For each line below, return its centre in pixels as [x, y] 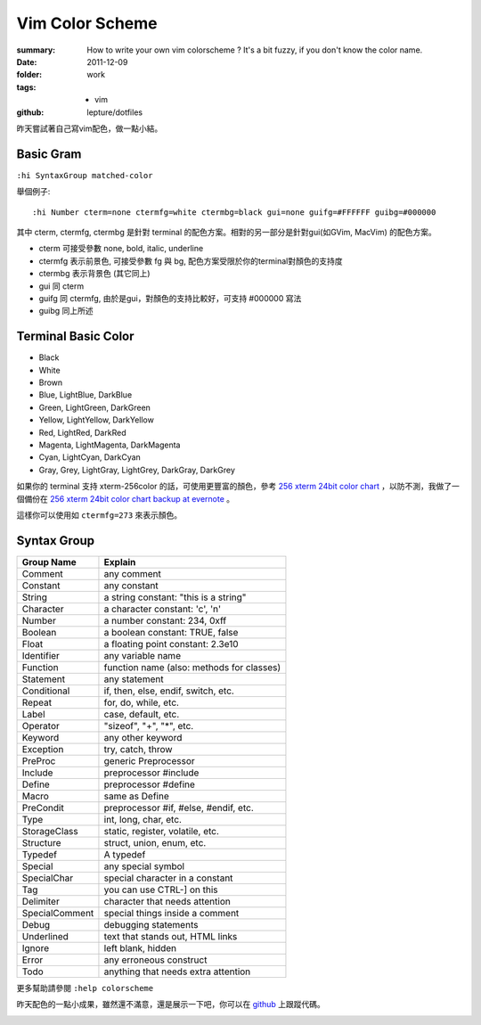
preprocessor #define [150, 784]
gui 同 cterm [61, 286]
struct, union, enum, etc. [155, 842]
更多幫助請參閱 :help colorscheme [85, 988]
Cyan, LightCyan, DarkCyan [90, 457]
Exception [43, 749]
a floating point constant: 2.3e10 [171, 644]
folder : [29, 75]
